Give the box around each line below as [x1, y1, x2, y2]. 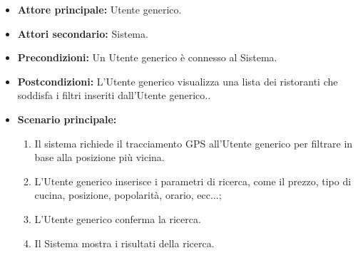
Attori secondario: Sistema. [17, 26, 148, 41]
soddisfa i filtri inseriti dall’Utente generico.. [17, 88, 211, 103]
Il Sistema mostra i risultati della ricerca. [34, 235, 215, 250]
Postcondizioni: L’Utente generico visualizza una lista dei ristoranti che [17, 73, 338, 88]
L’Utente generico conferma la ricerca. [34, 211, 201, 226]
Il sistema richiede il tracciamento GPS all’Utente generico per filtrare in [34, 135, 353, 150]
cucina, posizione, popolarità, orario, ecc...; [34, 187, 222, 202]
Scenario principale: [17, 111, 117, 126]
